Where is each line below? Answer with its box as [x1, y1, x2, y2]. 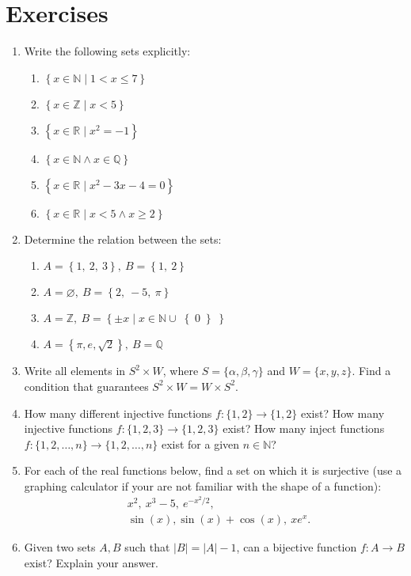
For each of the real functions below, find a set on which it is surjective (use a [24, 462, 402, 479]
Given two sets [24, 539, 96, 555]
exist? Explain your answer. [24, 554, 159, 570]
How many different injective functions [24, 404, 212, 421]
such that [124, 539, 170, 555]
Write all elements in [24, 362, 126, 379]
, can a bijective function [236, 539, 357, 555]
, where [162, 362, 199, 379]
